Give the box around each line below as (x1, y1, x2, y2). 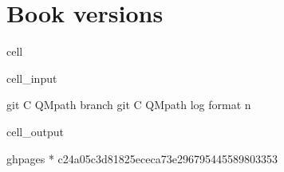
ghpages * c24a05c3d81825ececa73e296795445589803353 (6, 150, 278, 166)
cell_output (6, 123, 64, 139)
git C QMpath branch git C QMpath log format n (6, 96, 251, 113)
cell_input (6, 69, 57, 86)
